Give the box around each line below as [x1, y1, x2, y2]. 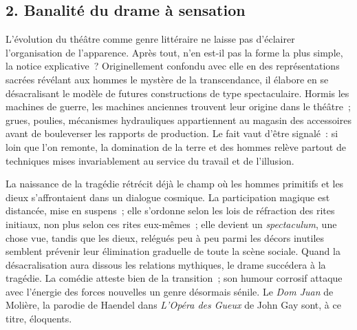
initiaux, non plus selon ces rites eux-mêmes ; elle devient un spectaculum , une [6, 216, 337, 231]
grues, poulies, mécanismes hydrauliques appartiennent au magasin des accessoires [6, 112, 351, 127]
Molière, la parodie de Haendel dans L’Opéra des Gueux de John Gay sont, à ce [6, 298, 341, 312]
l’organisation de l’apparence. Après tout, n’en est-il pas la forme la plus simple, [6, 45, 343, 59]
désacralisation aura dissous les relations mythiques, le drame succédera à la [6, 257, 326, 271]
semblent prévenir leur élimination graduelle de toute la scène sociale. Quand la [6, 244, 340, 258]
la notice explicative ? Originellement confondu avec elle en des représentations [6, 59, 340, 73]
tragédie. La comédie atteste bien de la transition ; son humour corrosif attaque [6, 271, 343, 285]
